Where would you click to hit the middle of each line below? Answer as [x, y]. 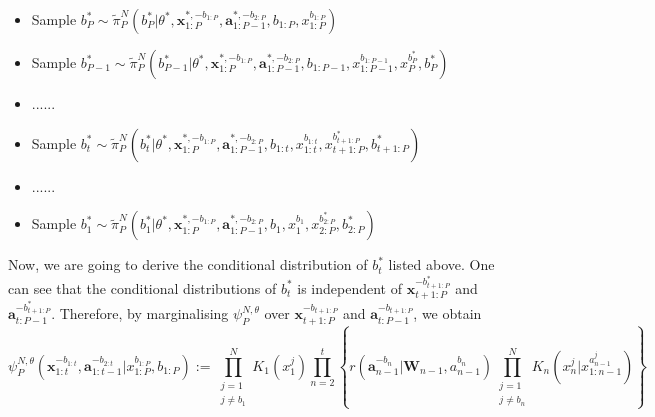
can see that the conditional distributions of [142, 287]
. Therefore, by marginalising [140, 313]
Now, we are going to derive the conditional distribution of [188, 264]
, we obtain [447, 313]
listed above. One [441, 264]
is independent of [349, 287]
